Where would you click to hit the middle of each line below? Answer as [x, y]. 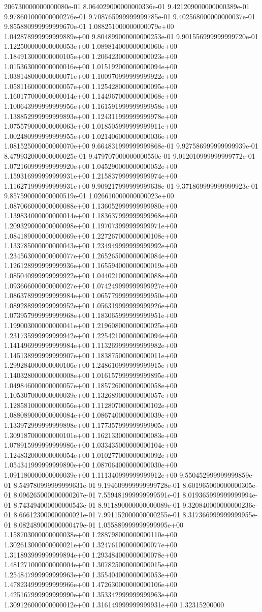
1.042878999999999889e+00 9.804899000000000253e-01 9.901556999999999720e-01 [131, 36]
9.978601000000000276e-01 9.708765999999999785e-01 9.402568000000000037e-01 [130, 16]
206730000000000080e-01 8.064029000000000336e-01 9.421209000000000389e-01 [127, 6]
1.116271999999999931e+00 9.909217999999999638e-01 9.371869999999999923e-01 [131, 185]
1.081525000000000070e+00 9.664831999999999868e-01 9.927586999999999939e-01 [131, 146]
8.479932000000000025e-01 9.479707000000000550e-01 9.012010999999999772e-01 [130, 155]
